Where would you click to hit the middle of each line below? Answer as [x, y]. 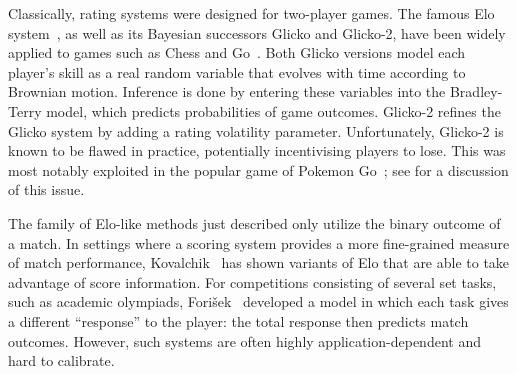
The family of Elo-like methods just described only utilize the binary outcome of [254, 222]
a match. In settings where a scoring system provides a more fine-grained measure [259, 242]
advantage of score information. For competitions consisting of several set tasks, [252, 281]
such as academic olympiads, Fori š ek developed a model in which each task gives [258, 301]
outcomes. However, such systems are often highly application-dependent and [244, 340]
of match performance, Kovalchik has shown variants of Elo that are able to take [259, 262]
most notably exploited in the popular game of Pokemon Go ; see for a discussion [258, 169]
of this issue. [46, 189]
